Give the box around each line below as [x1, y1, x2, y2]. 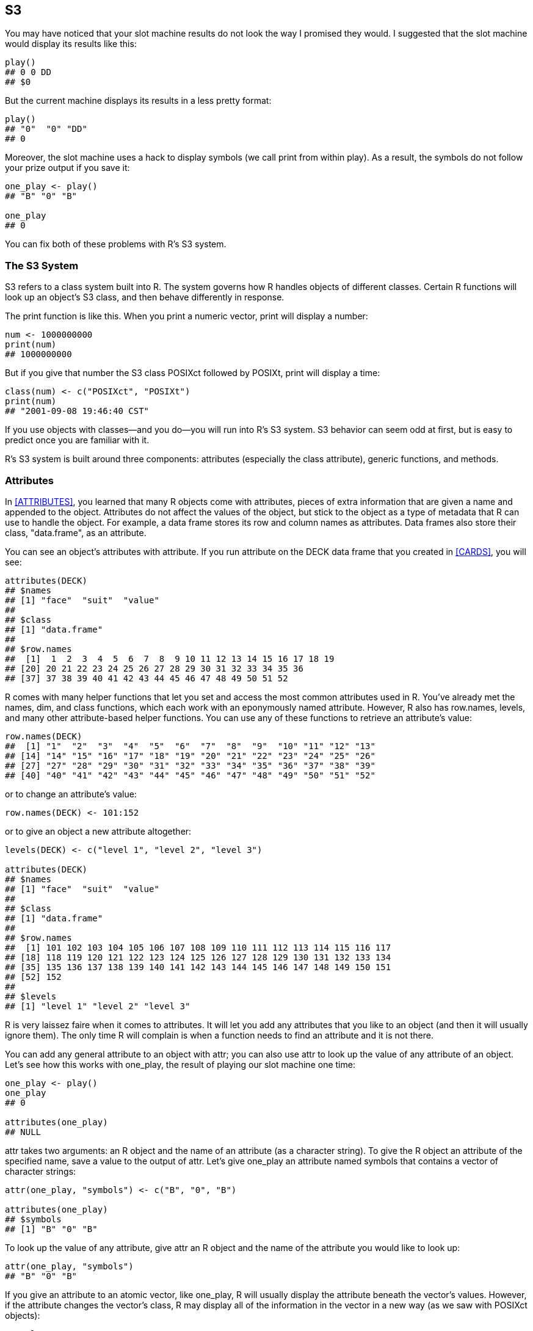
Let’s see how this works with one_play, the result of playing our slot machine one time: [5, 1059, 355, 1070]
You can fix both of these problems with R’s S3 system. [5, 239, 227, 250]
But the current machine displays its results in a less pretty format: [5, 95, 272, 106]
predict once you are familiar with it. [5, 435, 150, 446]
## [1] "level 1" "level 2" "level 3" [5, 1001, 190, 1011]
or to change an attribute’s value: [5, 788, 137, 799]
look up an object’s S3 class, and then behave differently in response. [5, 292, 285, 303]
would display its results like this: [5, 38, 137, 49]
